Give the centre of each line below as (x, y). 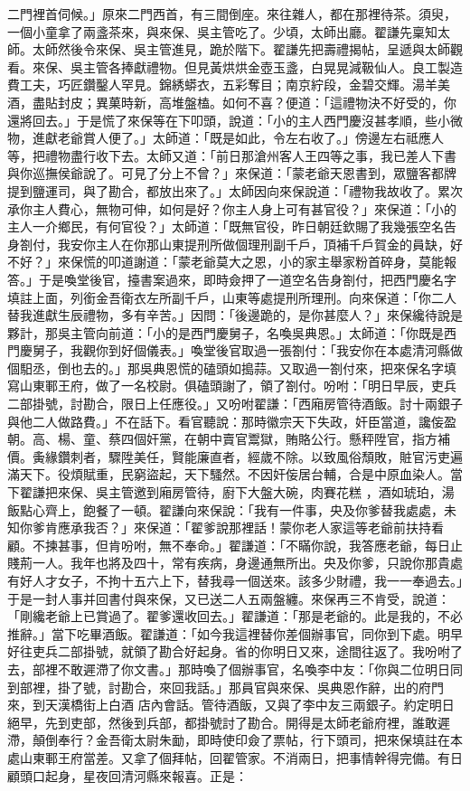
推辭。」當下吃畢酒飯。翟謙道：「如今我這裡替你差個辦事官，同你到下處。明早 (235, 633)
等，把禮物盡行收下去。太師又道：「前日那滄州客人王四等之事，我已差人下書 (232, 155)
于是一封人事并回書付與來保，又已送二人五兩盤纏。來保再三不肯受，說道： (229, 598)
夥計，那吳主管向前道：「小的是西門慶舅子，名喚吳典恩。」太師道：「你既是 (226, 332)
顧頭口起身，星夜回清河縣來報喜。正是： (127, 775)
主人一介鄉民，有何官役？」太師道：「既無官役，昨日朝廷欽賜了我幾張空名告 (232, 226)
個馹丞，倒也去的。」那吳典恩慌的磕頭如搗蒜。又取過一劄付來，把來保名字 (226, 367)
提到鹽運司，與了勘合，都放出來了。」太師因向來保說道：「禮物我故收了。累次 (235, 190)
